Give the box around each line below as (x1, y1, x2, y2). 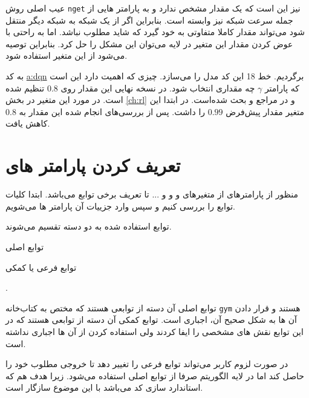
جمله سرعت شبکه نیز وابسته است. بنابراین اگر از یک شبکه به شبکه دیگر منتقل (5, 13, 293, 26)
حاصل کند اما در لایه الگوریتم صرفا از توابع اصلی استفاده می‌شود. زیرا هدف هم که (5, 369, 305, 382)
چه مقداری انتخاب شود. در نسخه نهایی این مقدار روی (60, 81, 255, 94)
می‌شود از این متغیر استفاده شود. (5, 49, 128, 62)
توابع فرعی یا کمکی (5, 260, 77, 273)
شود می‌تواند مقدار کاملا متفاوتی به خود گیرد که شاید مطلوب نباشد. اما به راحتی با (5, 25, 305, 38)
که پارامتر (264, 81, 299, 94)
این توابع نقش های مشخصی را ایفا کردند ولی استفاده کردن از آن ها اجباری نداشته (5, 325, 304, 337)
